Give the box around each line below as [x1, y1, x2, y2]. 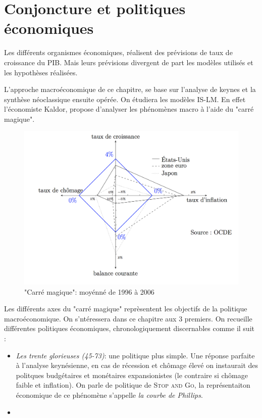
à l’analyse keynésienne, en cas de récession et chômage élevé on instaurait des [16, 360, 258, 370]
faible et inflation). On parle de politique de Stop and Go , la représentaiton [16, 380, 250, 390]
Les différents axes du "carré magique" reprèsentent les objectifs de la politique [4, 303, 247, 314]
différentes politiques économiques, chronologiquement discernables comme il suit [4, 323, 254, 334]
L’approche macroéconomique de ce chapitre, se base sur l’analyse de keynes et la [4, 84, 256, 95]
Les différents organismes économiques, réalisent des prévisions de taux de [4, 47, 233, 58]
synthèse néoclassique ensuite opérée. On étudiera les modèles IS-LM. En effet [4, 94, 246, 104]
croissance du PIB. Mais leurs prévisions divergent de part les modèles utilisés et [4, 57, 253, 67]
